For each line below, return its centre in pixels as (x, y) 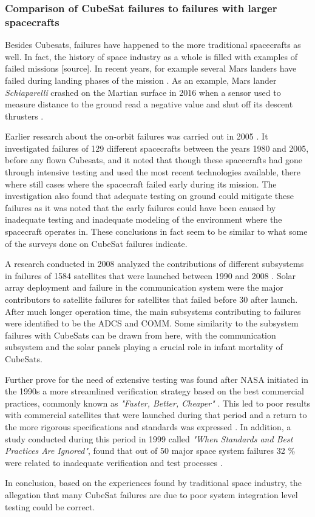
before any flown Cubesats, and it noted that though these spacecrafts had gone (154, 160)
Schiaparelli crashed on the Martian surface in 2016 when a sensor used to (143, 92)
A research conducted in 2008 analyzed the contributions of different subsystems (154, 264)
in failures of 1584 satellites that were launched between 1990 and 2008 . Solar (151, 275)
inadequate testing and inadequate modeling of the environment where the (144, 219)
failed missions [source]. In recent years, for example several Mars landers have (151, 68)
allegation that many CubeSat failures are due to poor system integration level (151, 494)
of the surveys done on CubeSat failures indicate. (96, 243)
